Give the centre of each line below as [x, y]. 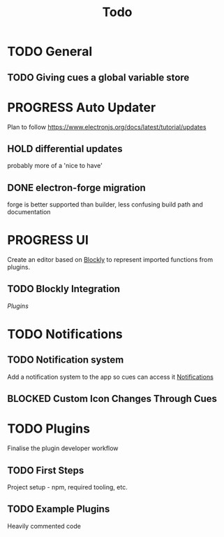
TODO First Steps [46, 470]
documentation [29, 212]
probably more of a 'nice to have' [55, 166]
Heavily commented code [44, 526]
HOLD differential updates [65, 149]
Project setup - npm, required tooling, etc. [67, 487]
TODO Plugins [49, 429]
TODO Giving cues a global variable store [98, 77]
